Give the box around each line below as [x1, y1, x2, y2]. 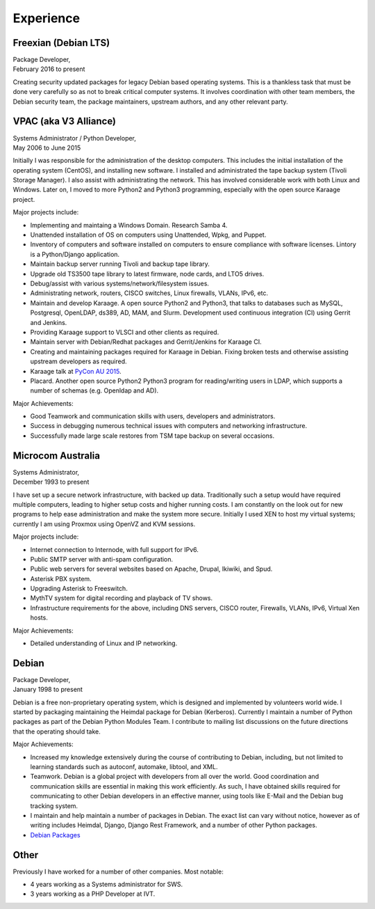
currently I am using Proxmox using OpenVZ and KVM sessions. [12, 519, 196, 528]
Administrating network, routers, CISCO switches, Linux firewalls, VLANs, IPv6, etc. [30, 289, 269, 297]
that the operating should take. [12, 727, 101, 736]
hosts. [30, 613, 48, 622]
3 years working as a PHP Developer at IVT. [30, 890, 156, 898]
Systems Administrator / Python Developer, [12, 134, 137, 142]
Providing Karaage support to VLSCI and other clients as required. [30, 328, 219, 336]
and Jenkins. [30, 318, 67, 326]
